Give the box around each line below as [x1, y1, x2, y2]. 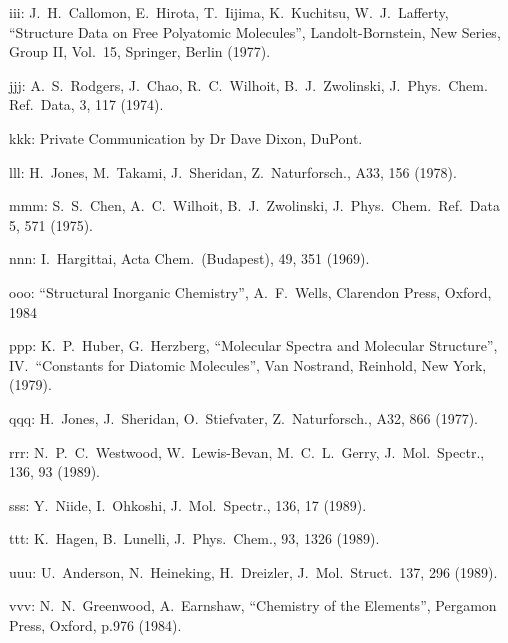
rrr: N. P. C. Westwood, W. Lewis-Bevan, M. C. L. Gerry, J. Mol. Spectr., [9, 441, 485, 462]
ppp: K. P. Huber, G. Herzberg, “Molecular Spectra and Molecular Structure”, [9, 335, 498, 356]
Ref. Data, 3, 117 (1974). [9, 94, 164, 115]
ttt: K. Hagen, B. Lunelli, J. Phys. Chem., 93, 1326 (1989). [9, 528, 380, 549]
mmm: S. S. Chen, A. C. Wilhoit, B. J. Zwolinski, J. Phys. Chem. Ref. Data [9, 195, 500, 216]
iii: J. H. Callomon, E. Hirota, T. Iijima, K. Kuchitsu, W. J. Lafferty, [9, 2, 449, 22]
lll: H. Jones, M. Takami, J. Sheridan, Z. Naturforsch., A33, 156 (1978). [9, 161, 457, 182]
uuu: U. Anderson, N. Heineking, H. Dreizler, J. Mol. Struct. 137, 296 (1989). [9, 561, 498, 582]
